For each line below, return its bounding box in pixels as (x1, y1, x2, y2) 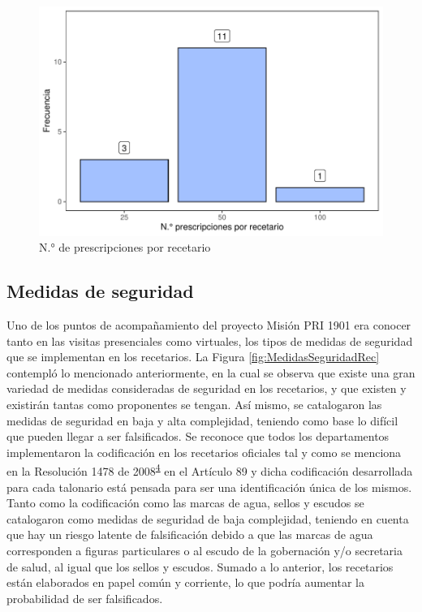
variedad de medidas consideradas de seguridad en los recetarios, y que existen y (6, 380, 407, 397)
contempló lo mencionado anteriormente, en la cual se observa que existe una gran (6, 364, 416, 381)
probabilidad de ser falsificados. (6, 589, 163, 606)
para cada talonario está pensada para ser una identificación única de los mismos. (6, 478, 412, 495)
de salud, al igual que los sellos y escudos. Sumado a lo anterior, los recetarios (6, 558, 394, 575)
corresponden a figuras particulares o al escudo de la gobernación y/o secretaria (6, 542, 403, 559)
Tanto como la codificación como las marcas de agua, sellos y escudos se (6, 494, 364, 511)
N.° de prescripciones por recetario (39, 239, 211, 256)
